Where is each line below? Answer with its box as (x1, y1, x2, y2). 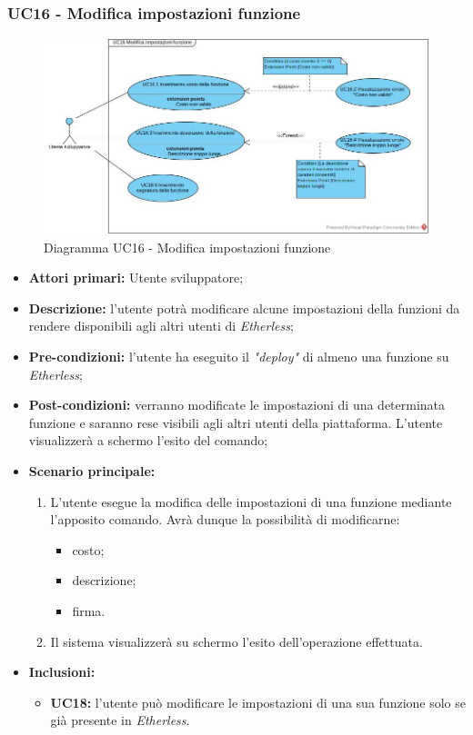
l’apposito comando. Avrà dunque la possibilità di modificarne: (50, 510, 400, 529)
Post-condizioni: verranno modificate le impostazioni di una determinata (28, 395, 446, 414)
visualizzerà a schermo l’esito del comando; (28, 431, 268, 450)
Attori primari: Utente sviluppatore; (28, 268, 244, 287)
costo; (72, 540, 105, 559)
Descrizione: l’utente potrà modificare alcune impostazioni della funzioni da (28, 298, 460, 317)
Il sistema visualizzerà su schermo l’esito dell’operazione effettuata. (50, 631, 423, 651)
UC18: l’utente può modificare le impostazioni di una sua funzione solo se (50, 692, 466, 711)
